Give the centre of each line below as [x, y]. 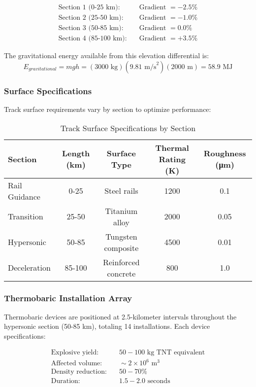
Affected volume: [77, 364]
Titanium [121, 211]
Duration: [65, 381]
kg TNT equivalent [176, 352]
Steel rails [121, 191]
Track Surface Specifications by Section [128, 128]
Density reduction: [79, 372]
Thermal [172, 147]
